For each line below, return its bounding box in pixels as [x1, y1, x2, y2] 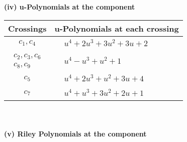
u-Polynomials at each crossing [54, 22, 179, 34]
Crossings [8, 22, 47, 34]
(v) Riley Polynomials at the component [4, 128, 147, 138]
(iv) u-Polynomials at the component [4, 2, 135, 12]
